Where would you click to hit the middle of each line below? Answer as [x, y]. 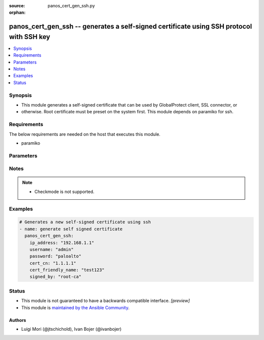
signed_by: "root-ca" [55, 277]
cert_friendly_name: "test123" [67, 270]
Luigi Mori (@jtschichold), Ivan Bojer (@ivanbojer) [71, 329]
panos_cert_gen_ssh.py [71, 6]
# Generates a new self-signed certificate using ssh [85, 222]
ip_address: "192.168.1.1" [62, 243]
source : [17, 6]
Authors [18, 320]
